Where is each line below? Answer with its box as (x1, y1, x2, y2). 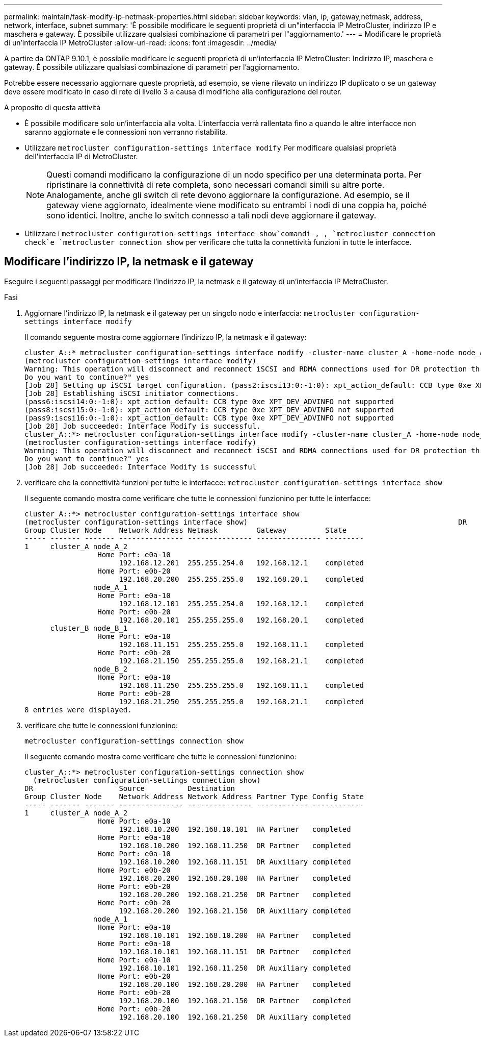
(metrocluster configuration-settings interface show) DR (24, 517, 467, 526)
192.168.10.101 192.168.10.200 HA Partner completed (119, 931, 351, 939)
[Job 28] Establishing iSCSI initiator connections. (24, 389, 239, 398)
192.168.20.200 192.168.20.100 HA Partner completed (119, 874, 351, 882)
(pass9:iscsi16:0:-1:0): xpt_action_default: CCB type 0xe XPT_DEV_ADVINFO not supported (24, 413, 394, 422)
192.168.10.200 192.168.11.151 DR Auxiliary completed (119, 857, 351, 866)
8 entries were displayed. (24, 705, 132, 714)
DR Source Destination (24, 784, 235, 792)
